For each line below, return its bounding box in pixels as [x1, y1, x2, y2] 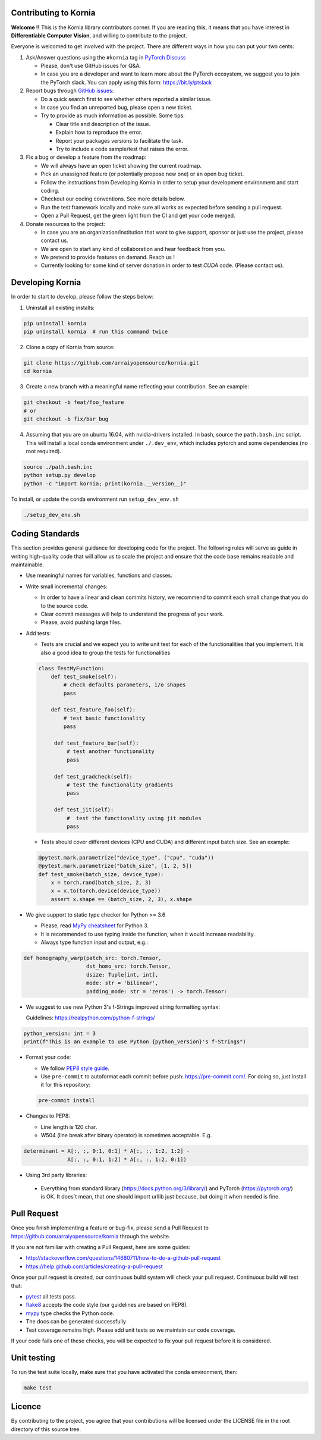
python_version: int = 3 [23, 1030, 96, 1037]
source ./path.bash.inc [23, 463, 93, 470]
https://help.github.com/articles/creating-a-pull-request [26, 1263, 163, 1270]
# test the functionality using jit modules [66, 815, 202, 821]
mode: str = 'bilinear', [86, 980, 159, 987]
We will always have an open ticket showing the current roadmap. [40, 162, 202, 169]
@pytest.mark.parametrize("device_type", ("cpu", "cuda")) [38, 854, 214, 861]
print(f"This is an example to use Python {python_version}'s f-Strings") [23, 1039, 247, 1045]
